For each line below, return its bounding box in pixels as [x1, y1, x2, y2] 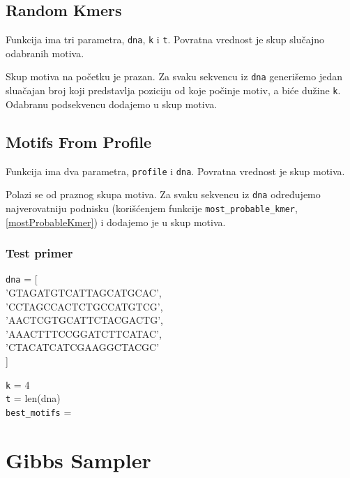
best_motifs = [6, 404, 72, 419]
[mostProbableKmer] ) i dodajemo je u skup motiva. [6, 214, 226, 229]
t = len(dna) [6, 391, 61, 405]
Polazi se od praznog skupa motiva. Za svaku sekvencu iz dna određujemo [6, 187, 321, 202]
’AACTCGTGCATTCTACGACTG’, [6, 313, 163, 327]
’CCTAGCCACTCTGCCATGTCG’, [6, 299, 163, 313]
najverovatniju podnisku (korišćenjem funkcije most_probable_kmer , [6, 200, 298, 215]
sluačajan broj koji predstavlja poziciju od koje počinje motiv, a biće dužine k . [6, 83, 341, 98]
